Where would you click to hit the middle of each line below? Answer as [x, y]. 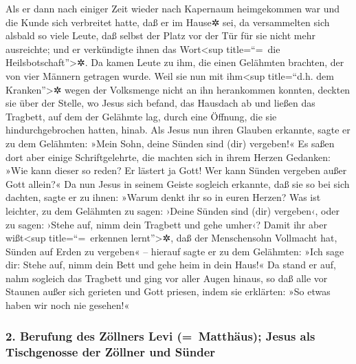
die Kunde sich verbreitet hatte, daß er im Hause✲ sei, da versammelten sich [168, 22]
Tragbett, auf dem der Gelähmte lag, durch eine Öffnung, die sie [141, 116]
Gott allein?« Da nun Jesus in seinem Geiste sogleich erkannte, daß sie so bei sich [178, 183]
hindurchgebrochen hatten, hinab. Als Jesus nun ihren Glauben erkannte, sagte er [178, 130]
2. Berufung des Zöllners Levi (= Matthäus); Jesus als [160, 335]
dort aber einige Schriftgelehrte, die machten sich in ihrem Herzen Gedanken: [168, 157]
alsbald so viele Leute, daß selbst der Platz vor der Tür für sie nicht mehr [161, 35]
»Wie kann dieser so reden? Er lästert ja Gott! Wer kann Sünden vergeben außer [176, 170]
